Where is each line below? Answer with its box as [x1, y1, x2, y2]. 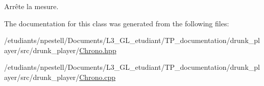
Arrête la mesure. [4, 1, 59, 11]
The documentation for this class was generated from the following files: [4, 18, 229, 28]
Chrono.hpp [79, 45, 116, 55]
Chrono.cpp [79, 71, 116, 82]
